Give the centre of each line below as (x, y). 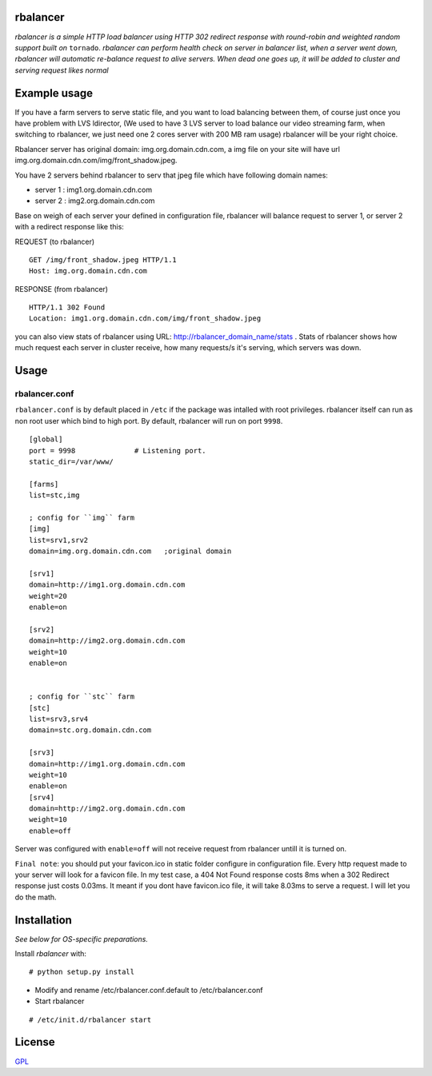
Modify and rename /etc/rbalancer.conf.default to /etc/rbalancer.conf (149, 990)
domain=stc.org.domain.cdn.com (90, 730)
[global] (46, 439)
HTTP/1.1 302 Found (67, 307)
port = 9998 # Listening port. (118, 450)
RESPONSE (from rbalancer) (61, 289)
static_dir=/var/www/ (71, 461)
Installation (43, 920)
